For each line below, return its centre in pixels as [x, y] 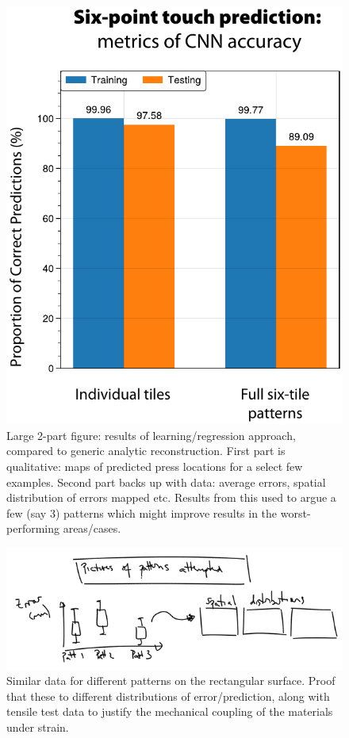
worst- [295, 512]
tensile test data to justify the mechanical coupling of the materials [170, 711]
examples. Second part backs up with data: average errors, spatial [166, 482]
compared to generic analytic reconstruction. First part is [146, 451]
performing [33, 528]
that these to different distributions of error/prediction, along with [168, 696]
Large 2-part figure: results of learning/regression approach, [151, 435]
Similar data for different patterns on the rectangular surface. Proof [171, 681]
